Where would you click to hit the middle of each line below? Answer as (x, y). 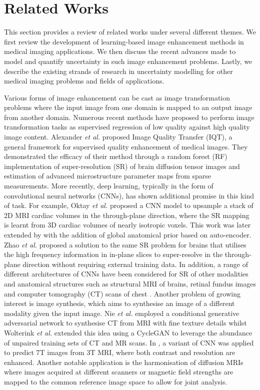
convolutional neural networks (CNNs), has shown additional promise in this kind (129, 195)
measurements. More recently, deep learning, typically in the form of (109, 186)
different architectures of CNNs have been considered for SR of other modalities (126, 274)
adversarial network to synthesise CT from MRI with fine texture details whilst (125, 323)
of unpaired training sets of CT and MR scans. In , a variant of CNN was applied (129, 342)
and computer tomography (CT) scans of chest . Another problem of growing (122, 293)
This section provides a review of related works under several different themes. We (130, 32)
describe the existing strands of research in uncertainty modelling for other (118, 71)
